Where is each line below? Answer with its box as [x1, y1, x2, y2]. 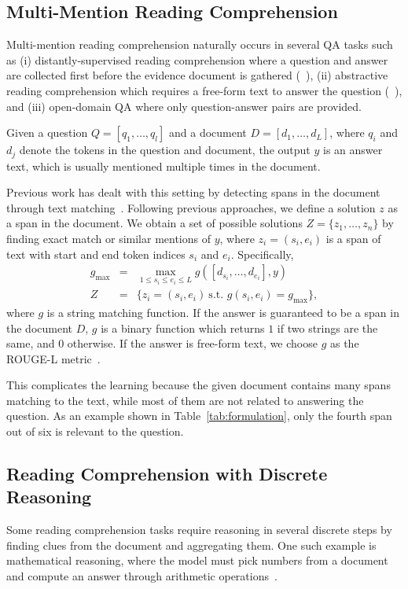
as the [329, 335, 359, 352]
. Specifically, [230, 245, 294, 262]
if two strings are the [277, 319, 378, 336]
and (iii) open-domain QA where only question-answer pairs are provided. [6, 98, 362, 114]
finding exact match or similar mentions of [6, 230, 211, 246]
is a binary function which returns [101, 319, 265, 336]
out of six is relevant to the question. [6, 423, 184, 440]
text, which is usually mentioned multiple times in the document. [6, 157, 321, 174]
